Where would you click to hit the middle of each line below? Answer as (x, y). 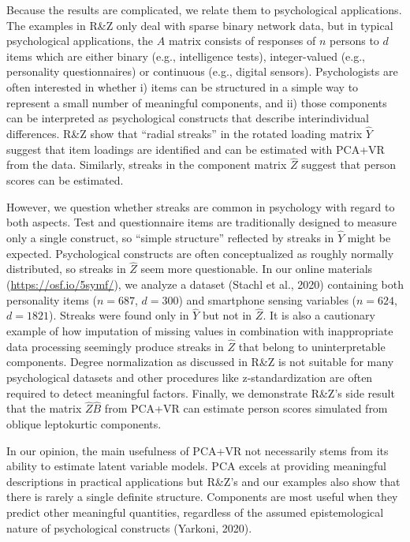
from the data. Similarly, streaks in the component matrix (147, 164)
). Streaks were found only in (119, 315)
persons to (354, 41)
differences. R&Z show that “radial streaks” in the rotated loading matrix (184, 133)
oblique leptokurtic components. (84, 423)
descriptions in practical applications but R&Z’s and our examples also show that (203, 481)
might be (369, 237)
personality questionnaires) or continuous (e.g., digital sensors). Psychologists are (202, 71)
